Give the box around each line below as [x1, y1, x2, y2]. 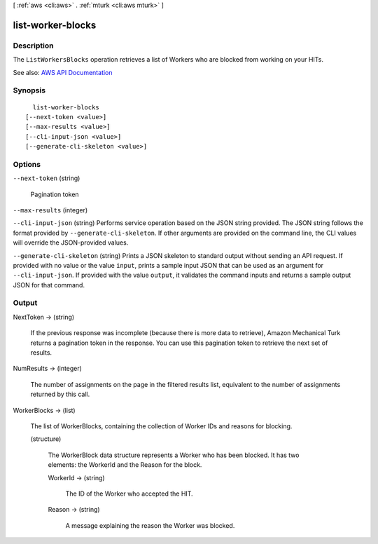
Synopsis [13, 86, 45, 95]
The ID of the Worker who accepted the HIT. [65, 489, 193, 498]
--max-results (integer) [13, 205, 88, 214]
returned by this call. [30, 390, 90, 399]
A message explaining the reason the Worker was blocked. [65, 521, 235, 529]
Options [13, 159, 41, 169]
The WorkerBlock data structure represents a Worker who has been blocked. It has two [48, 451, 300, 459]
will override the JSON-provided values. [13, 238, 129, 247]
